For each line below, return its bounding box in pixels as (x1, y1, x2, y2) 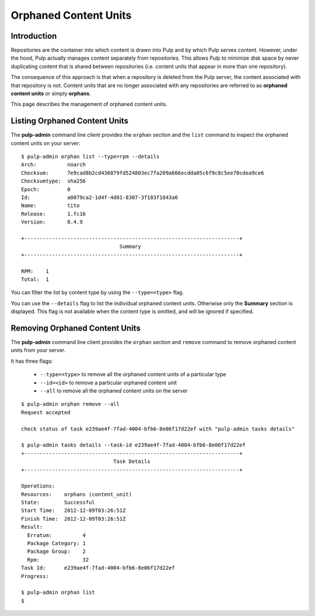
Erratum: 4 (27, 532, 86, 538)
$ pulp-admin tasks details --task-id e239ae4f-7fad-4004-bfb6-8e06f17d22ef (21, 442, 246, 449)
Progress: (21, 573, 49, 579)
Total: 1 (21, 276, 49, 283)
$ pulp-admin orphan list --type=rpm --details (21, 153, 160, 160)
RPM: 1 (21, 268, 49, 274)
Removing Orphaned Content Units (10, 323, 141, 333)
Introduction (10, 31, 57, 41)
